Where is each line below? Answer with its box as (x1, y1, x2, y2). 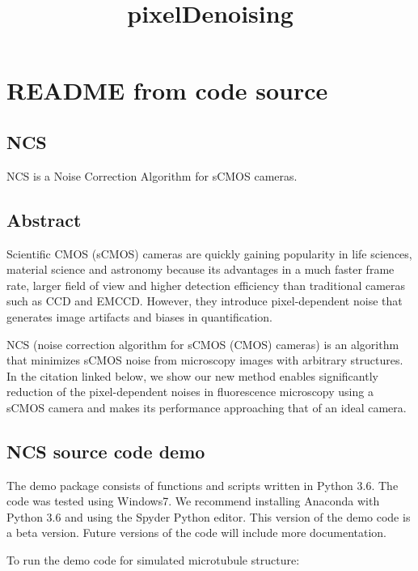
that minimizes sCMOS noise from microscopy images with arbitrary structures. (6, 352, 403, 369)
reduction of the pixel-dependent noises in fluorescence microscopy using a (6, 383, 374, 400)
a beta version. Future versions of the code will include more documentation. (6, 524, 386, 541)
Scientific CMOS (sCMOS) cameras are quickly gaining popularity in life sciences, (6, 245, 412, 262)
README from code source (6, 74, 328, 107)
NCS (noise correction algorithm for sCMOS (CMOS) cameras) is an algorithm (6, 335, 399, 352)
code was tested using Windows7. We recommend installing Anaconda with (6, 492, 380, 509)
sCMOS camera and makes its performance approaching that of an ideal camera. (6, 398, 407, 415)
